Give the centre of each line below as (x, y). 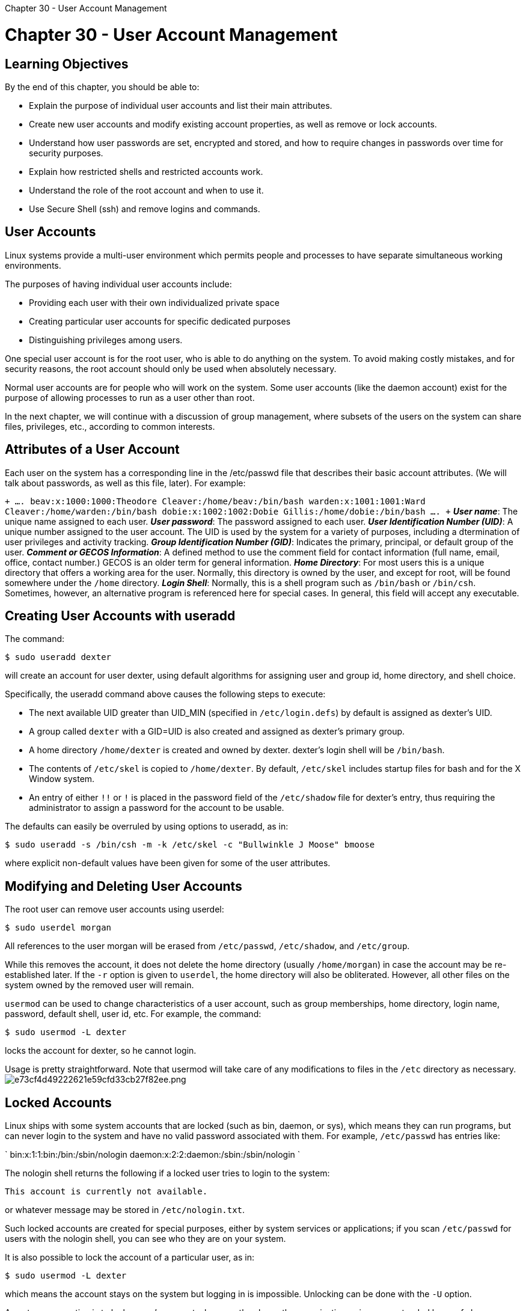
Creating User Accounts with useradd (120, 616)
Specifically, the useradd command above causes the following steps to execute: (165, 694)
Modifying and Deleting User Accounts (124, 886)
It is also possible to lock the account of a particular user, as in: (130, 1258)
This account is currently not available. (106, 1192)
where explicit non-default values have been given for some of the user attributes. (168, 863)
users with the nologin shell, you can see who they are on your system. (145, 1239)
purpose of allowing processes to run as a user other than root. (130, 397)
